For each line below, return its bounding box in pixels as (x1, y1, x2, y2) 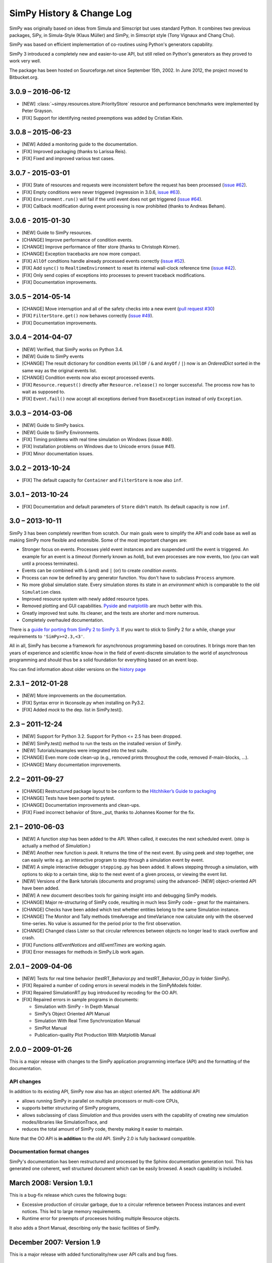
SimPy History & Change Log (9, 8, 132, 19)
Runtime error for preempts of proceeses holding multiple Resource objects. (22, 1216, 180, 1222)
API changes (9, 1078, 41, 1085)
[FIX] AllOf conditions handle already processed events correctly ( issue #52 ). (22, 258, 186, 264)
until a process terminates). (22, 561, 79, 567)
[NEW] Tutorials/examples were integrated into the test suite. (22, 747, 149, 753)
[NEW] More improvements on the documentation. (22, 693, 127, 699)
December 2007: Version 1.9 (9, 1238, 101, 1246)
